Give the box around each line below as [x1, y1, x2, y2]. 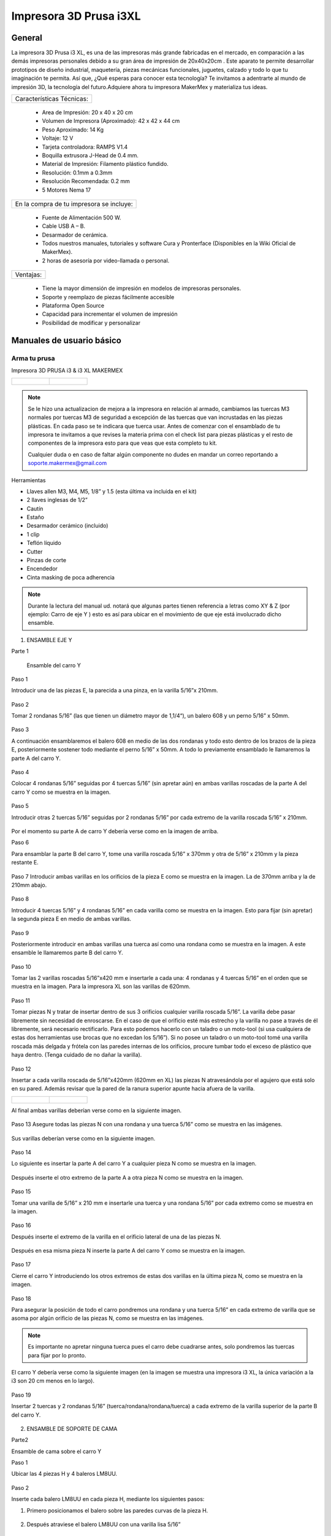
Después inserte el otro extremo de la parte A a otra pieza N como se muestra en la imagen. [11, 1174, 244, 1181]
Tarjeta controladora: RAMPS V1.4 [42, 143, 128, 151]
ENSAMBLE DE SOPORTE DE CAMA [26, 1425, 118, 1432]
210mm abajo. [11, 881, 47, 888]
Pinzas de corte [26, 557, 67, 564]
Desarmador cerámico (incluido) [26, 522, 108, 530]
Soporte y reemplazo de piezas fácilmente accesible [42, 293, 175, 300]
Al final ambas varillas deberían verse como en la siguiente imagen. [11, 1107, 182, 1114]
